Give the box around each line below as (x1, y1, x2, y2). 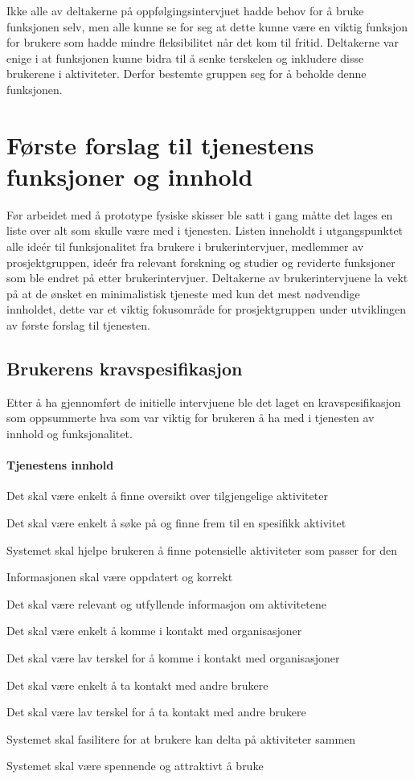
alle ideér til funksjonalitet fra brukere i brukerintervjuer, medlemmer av (6, 238, 364, 255)
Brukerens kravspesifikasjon (6, 356, 243, 381)
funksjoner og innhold (6, 159, 253, 192)
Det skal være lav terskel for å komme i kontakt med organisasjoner (6, 649, 340, 666)
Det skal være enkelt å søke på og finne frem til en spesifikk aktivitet (6, 515, 346, 531)
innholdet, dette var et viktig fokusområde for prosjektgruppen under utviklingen (6, 301, 407, 318)
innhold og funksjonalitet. (6, 425, 133, 442)
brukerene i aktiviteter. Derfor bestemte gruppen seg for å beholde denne (6, 65, 367, 82)
